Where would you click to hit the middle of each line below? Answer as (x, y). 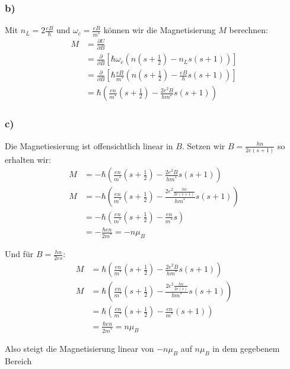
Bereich (18, 360)
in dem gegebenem (246, 348)
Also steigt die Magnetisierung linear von (79, 348)
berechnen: (248, 30)
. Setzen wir (203, 145)
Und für (19, 254)
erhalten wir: (28, 159)
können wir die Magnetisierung (160, 30)
